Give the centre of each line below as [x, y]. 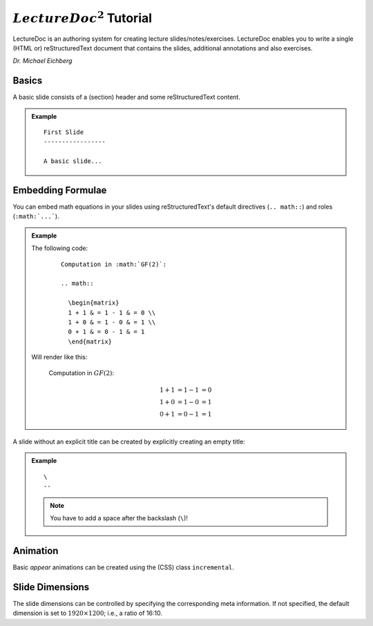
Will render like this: [59, 357]
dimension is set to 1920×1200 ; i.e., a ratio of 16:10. [87, 613]
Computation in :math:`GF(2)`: [114, 264]
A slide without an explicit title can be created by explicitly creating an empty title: [129, 442]
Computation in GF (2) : [81, 372]
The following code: [60, 248]
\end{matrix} [90, 341]
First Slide [64, 132]
